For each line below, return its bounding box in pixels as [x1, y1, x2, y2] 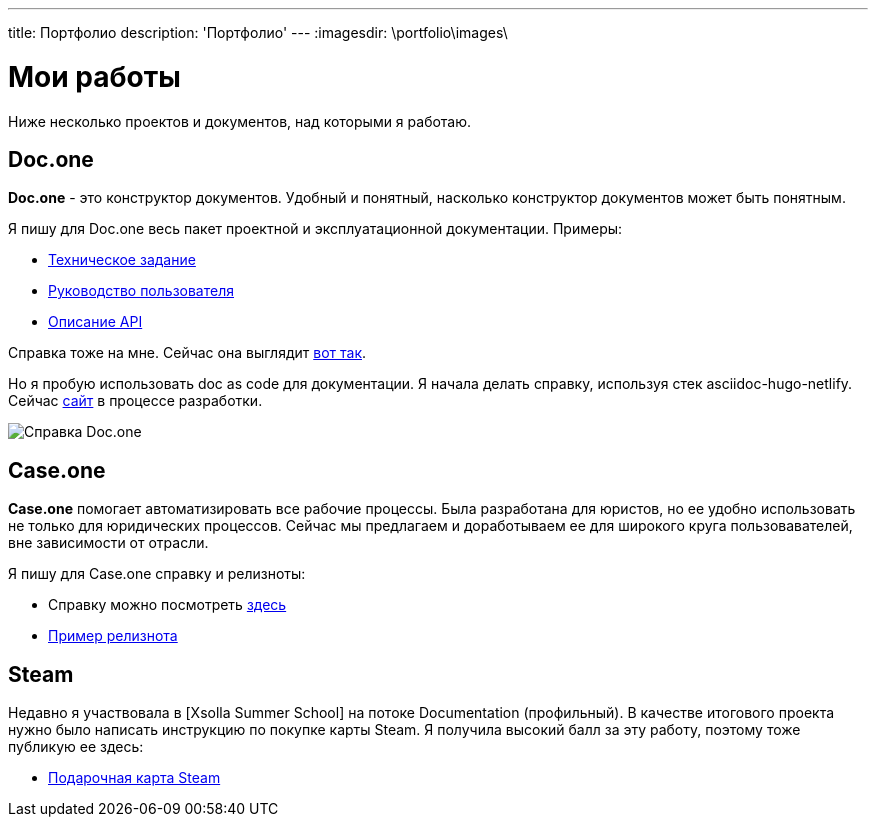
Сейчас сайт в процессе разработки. [8, 392, 263, 410]
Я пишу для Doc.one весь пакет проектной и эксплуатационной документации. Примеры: [8, 220, 623, 238]
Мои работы [8, 59, 181, 94]
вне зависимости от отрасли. [8, 534, 209, 552]
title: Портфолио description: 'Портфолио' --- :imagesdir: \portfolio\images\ [8, 24, 508, 41]
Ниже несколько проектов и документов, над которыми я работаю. [8, 112, 472, 130]
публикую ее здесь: [8, 738, 144, 756]
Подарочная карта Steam [48, 769, 221, 787]
